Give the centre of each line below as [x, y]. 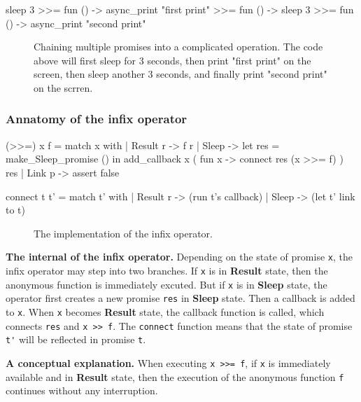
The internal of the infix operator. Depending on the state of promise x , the [179, 257]
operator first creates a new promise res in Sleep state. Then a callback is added [180, 298]
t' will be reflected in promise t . [76, 339]
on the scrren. [63, 87]
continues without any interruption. [82, 390]
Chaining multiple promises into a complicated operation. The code [178, 47]
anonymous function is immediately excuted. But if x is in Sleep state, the [167, 284]
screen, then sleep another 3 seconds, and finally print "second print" [180, 74]
